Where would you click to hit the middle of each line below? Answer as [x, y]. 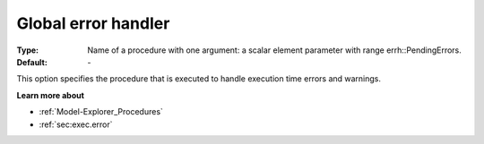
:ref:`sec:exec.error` [76, 124]
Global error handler [93, 23]
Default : [32, 62]
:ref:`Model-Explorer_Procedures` [101, 112]
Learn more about [51, 95]
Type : [28, 50]
